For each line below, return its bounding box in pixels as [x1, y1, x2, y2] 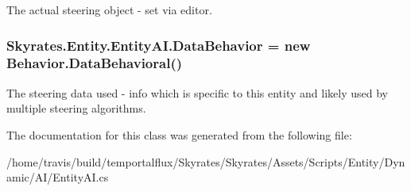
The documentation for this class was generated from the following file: [6, 126, 352, 143]
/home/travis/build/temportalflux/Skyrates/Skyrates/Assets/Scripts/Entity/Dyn [6, 153, 405, 170]
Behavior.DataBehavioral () [6, 53, 183, 73]
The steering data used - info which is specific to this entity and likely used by [6, 84, 388, 101]
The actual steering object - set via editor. [6, 2, 212, 17]
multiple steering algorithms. [6, 100, 146, 117]
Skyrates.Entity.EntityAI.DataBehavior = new [6, 35, 311, 55]
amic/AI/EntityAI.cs [6, 169, 109, 185]
